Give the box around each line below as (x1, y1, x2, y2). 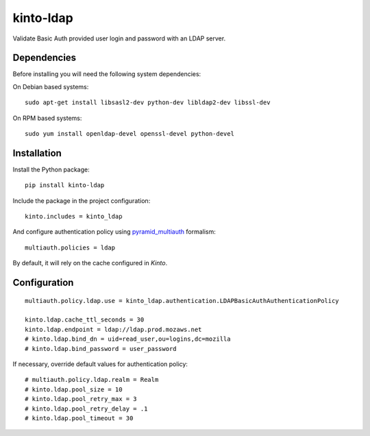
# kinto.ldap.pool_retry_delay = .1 (25, 404, 148, 413)
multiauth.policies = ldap (25, 243, 116, 252)
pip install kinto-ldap (25, 182, 105, 189)
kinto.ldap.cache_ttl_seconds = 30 (25, 316, 145, 324)
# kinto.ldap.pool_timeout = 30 (25, 414, 134, 422)
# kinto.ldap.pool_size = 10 (25, 385, 123, 393)
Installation (12, 147, 62, 159)
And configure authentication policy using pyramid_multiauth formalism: (12, 228, 216, 236)
